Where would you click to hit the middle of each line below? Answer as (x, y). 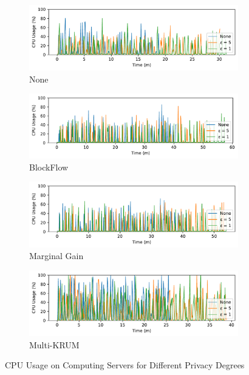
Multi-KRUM (54, 344)
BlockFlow (49, 167)
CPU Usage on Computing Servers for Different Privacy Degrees (125, 365)
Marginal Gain (56, 256)
